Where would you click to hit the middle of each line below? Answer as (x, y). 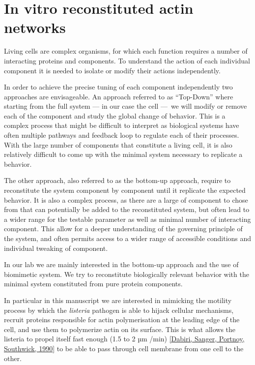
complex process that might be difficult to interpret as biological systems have (122, 125)
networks (35, 27)
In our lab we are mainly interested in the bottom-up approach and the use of (121, 264)
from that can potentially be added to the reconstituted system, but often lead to (127, 209)
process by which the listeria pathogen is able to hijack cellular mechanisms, (119, 310)
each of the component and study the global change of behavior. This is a (115, 115)
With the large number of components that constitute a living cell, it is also (118, 144)
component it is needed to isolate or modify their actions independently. (112, 70)
